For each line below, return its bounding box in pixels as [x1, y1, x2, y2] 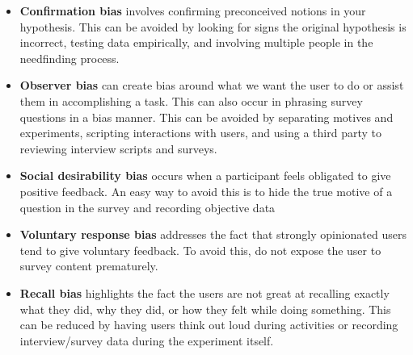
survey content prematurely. [19, 257, 158, 274]
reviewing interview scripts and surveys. [19, 140, 217, 157]
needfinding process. [19, 49, 120, 66]
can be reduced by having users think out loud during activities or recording [19, 316, 398, 333]
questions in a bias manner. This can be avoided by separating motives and [19, 108, 394, 125]
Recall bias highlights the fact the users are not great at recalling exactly [19, 284, 390, 301]
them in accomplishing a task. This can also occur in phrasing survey [19, 92, 363, 109]
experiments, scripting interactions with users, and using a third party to [19, 124, 381, 141]
